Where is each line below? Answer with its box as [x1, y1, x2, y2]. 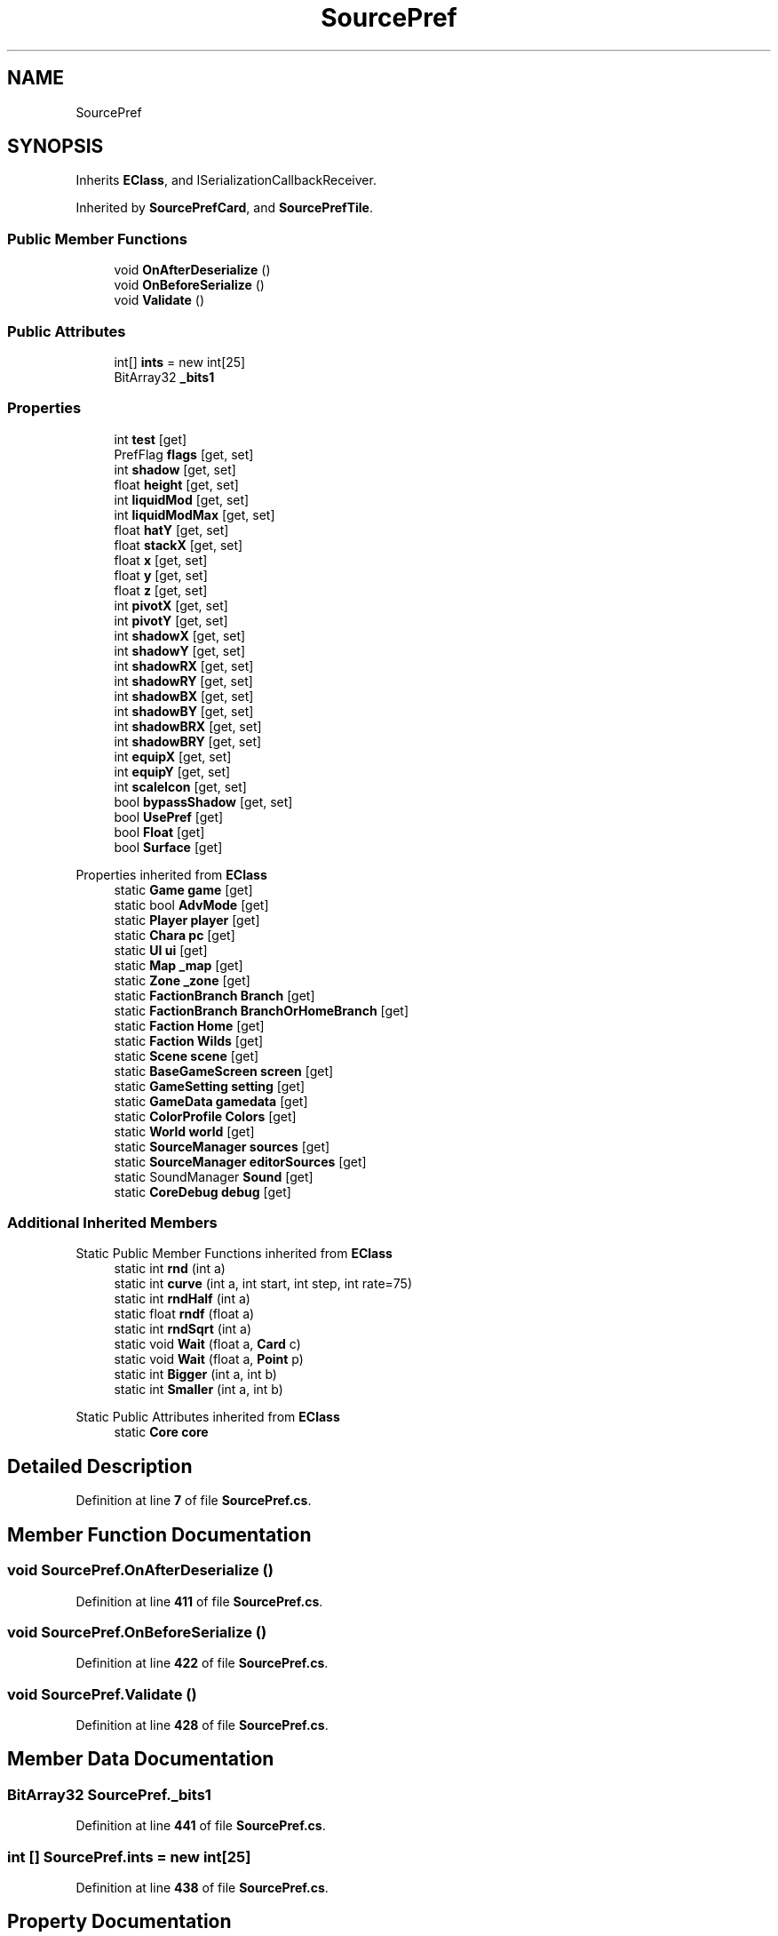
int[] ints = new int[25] [114, 354, 246, 370]
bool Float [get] [114, 824, 205, 840]
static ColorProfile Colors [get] [114, 1108, 297, 1124]
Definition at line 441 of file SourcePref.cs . [75, 1818, 326, 1834]
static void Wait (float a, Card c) [114, 1336, 301, 1352]
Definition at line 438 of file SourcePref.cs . [75, 1879, 329, 1895]
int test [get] [114, 431, 187, 447]
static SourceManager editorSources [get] [114, 1153, 367, 1169]
